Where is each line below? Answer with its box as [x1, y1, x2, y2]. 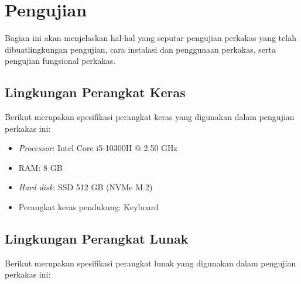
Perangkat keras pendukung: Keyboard [18, 201, 159, 213]
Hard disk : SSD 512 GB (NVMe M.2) [18, 181, 153, 193]
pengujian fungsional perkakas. [5, 54, 116, 67]
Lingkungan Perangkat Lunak [5, 230, 189, 248]
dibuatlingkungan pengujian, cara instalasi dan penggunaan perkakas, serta [5, 43, 276, 55]
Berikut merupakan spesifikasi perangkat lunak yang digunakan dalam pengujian [5, 256, 296, 269]
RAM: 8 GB [18, 161, 63, 173]
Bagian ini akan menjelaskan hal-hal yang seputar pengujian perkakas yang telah [5, 32, 296, 44]
